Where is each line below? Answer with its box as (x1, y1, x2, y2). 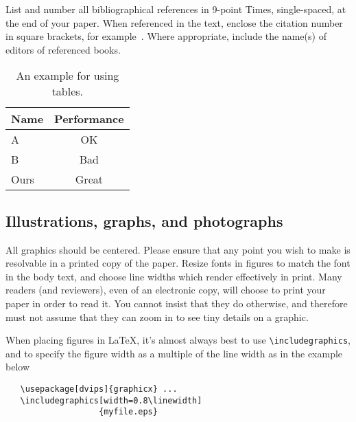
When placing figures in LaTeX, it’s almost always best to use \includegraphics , (5, 333, 351, 347)
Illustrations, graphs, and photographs (5, 210, 283, 231)
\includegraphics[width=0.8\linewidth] (20, 395, 202, 406)
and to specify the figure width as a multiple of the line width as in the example (5, 346, 343, 360)
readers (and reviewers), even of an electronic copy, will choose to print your (5, 282, 326, 297)
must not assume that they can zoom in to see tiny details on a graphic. (5, 309, 309, 324)
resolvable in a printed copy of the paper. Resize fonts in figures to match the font (5, 256, 351, 270)
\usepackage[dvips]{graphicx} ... (20, 384, 178, 394)
